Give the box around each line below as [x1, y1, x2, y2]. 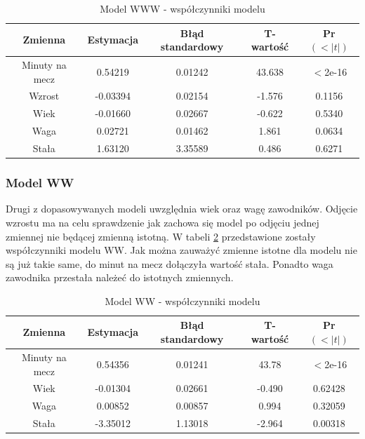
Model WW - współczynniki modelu [105, 293, 260, 308]
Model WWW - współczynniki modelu [100, 1, 265, 15]
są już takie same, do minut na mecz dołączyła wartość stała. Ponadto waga [6, 256, 333, 271]
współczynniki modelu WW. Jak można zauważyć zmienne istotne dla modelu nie [6, 243, 357, 257]
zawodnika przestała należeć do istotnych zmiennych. [6, 270, 234, 285]
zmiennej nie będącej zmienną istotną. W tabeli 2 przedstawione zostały [6, 229, 316, 243]
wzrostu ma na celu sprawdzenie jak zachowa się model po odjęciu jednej [6, 215, 319, 229]
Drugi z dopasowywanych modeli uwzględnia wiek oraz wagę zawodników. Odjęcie [6, 201, 358, 216]
